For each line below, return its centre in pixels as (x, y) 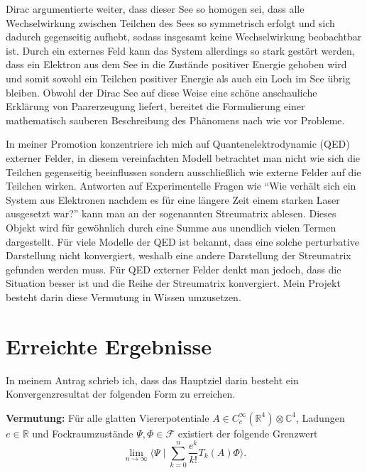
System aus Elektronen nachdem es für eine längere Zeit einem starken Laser (173, 199)
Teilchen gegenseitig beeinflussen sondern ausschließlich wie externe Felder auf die (183, 172)
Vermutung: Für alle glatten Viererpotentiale (108, 417)
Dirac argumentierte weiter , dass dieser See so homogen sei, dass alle (155, 9)
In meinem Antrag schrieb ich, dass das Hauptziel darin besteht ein (152, 380)
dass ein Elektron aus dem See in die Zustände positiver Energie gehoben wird (176, 64)
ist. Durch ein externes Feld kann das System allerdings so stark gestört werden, (180, 50)
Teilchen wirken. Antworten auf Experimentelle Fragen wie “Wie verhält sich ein (181, 186)
